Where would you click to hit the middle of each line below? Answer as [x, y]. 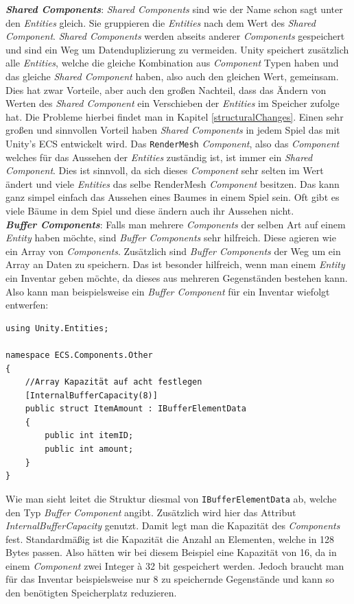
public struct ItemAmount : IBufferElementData [135, 409]
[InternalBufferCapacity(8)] [91, 395]
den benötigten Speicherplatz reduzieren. [91, 593]
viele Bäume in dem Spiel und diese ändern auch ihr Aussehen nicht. [150, 210]
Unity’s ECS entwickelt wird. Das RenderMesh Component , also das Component [173, 143]
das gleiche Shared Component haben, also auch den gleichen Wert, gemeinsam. [172, 76]
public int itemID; [89, 436]
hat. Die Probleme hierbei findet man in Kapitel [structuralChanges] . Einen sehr [175, 116]
